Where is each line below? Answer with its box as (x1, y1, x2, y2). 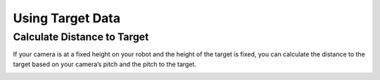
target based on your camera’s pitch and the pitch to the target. (13, 60, 197, 68)
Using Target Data (13, 10, 121, 26)
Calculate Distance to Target (13, 31, 149, 43)
